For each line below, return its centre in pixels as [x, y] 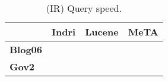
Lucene [102, 32]
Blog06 [26, 49]
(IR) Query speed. [84, 8]
